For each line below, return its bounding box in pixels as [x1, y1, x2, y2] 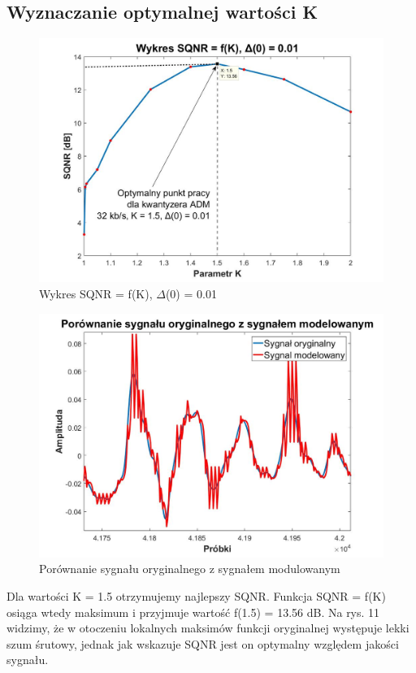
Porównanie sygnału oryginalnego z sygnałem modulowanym [39, 560, 340, 577]
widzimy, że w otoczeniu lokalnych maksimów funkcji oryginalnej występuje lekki [6, 619, 409, 636]
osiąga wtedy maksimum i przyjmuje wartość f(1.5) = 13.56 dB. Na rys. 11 [6, 603, 380, 620]
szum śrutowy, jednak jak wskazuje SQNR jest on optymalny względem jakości [6, 635, 399, 652]
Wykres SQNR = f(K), [39, 284, 153, 302]
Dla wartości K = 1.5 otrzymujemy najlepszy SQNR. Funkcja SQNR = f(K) [6, 587, 386, 604]
